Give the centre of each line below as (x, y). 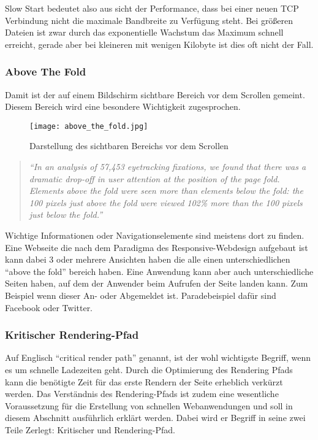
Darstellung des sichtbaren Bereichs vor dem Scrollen (129, 146)
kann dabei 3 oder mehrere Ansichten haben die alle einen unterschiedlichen (148, 259)
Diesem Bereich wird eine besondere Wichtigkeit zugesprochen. (123, 106)
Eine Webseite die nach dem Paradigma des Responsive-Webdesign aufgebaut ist (157, 247)
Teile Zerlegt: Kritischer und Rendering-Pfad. (90, 429)
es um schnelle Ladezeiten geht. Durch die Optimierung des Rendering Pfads (149, 369)
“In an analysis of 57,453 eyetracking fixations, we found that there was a (168, 167)
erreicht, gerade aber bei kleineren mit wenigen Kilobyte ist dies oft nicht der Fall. (159, 44)
